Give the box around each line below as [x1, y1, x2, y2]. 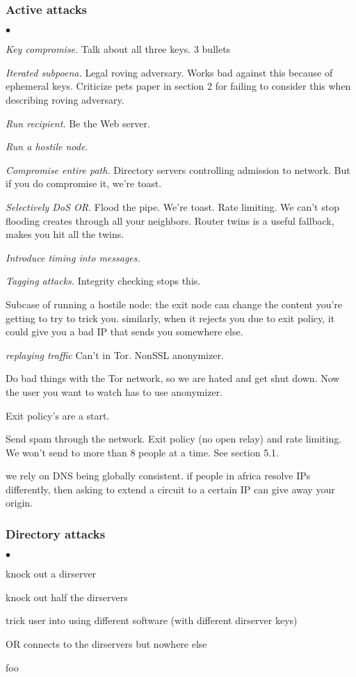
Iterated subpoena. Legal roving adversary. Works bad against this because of [6, 65, 333, 79]
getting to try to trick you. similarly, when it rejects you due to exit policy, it [6, 310, 335, 325]
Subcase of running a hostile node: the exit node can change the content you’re [6, 296, 343, 311]
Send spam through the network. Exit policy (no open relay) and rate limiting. [6, 431, 342, 446]
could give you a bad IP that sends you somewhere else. [6, 324, 243, 339]
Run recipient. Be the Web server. [6, 116, 150, 130]
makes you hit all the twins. [6, 227, 124, 241]
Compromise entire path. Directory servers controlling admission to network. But [6, 162, 350, 177]
